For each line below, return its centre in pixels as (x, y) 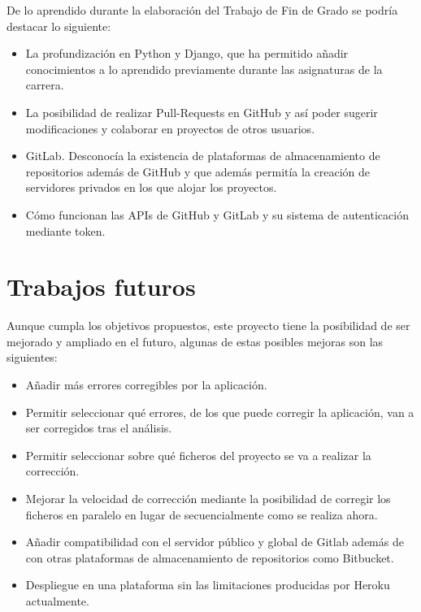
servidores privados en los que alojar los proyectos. (151, 187)
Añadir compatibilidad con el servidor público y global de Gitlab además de (215, 542)
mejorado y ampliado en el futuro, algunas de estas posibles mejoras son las (195, 341)
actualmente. (57, 600)
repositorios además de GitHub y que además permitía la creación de (198, 171)
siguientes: (32, 357)
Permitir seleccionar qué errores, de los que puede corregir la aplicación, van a (220, 412)
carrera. (45, 85)
